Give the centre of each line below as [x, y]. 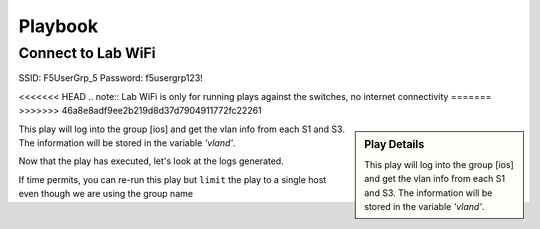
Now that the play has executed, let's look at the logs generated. [151, 161]
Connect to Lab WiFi [87, 53]
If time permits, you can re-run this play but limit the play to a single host [172, 179]
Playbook [58, 26]
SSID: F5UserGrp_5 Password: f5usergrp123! [111, 78]
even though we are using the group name [106, 194]
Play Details [394, 144]
